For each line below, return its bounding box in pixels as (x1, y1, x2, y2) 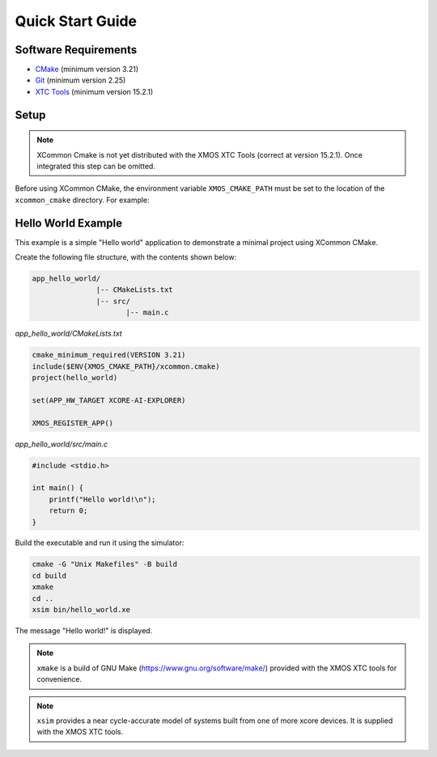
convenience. (36, 675, 83, 684)
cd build (32, 571, 67, 580)
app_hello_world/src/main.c (15, 439, 108, 449)
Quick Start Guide (15, 12, 138, 30)
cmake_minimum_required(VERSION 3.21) (32, 350, 186, 360)
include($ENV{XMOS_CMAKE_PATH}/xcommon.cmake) (32, 362, 220, 371)
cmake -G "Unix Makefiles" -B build (32, 560, 178, 569)
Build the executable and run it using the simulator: (15, 538, 185, 548)
